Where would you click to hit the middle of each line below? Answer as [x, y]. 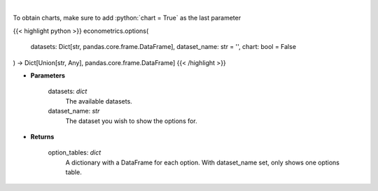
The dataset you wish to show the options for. [131, 121]
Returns [42, 136]
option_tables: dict [75, 153]
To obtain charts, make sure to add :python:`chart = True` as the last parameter [127, 18]
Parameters [48, 75]
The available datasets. [99, 101]
